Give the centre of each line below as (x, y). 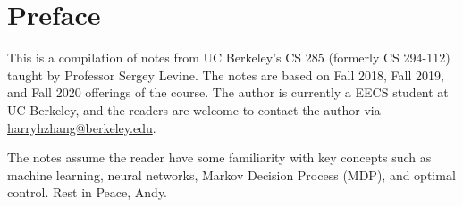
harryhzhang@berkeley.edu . (82, 127)
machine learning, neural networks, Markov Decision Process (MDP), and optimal (231, 174)
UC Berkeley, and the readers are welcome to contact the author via (194, 109)
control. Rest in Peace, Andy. (88, 192)
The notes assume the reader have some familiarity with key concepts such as (219, 157)
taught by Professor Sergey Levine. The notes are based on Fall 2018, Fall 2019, (226, 75)
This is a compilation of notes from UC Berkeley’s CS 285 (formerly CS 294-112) (229, 58)
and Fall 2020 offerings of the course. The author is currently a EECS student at (228, 92)
